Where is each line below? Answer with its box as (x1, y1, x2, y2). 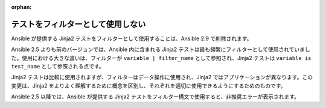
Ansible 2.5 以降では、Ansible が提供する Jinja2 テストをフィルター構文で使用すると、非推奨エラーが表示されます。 (11, 93, 300, 100)
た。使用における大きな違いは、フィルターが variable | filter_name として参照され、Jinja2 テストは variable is (11, 54, 312, 61)
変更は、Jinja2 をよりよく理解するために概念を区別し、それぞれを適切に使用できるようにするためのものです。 (11, 82, 286, 89)
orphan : (11, 4, 32, 10)
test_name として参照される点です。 (11, 63, 104, 70)
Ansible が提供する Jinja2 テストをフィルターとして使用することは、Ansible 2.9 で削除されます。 (11, 35, 252, 42)
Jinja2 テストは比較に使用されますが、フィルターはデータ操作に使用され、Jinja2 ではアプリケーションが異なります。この (11, 74, 313, 81)
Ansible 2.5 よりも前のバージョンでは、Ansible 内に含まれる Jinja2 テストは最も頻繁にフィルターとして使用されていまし (11, 46, 310, 53)
